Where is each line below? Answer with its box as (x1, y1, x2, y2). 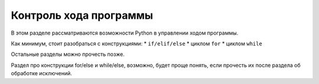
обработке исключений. (11, 70, 72, 77)
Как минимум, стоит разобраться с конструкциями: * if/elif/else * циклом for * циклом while (11, 40, 262, 47)
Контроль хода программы (11, 9, 154, 22)
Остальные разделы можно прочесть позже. (11, 51, 125, 58)
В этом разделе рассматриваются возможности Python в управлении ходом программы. (11, 29, 239, 36)
